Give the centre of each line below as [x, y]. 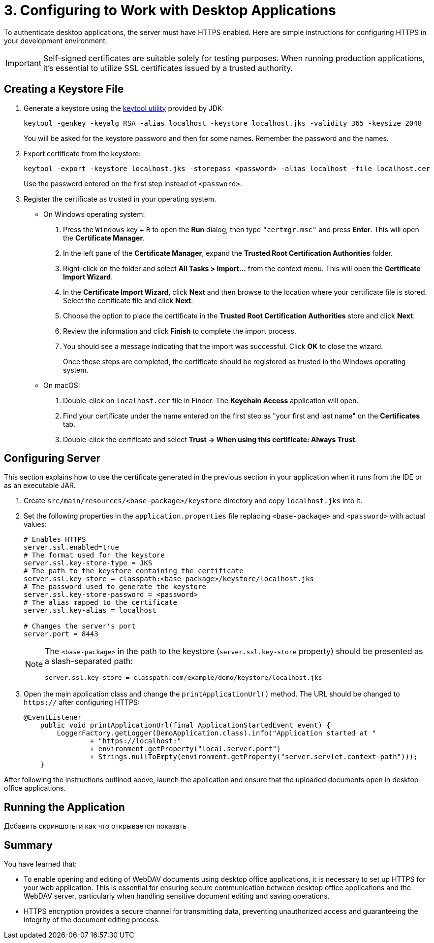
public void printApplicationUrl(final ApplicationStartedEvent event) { [185, 725]
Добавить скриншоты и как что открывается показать [95, 826]
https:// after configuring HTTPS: [82, 702]
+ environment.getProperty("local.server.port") [185, 749]
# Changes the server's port [80, 626]
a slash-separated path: [89, 661]
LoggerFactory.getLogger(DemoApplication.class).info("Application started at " [217, 733]
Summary [28, 845]
